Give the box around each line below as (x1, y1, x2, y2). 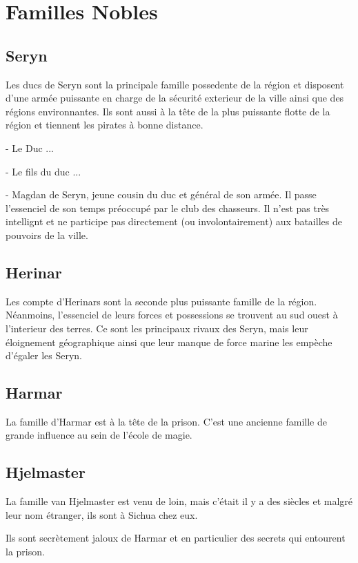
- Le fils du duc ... (6, 164, 81, 178)
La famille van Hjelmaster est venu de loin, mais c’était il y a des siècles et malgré (6, 494, 353, 508)
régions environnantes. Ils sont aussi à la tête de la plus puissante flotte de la (6, 104, 330, 118)
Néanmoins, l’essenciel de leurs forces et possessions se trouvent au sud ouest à (6, 307, 338, 322)
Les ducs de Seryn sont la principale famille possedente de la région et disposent (6, 77, 344, 91)
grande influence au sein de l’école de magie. (6, 428, 192, 442)
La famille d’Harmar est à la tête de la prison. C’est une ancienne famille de (6, 414, 328, 428)
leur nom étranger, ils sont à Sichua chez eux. (6, 507, 198, 522)
